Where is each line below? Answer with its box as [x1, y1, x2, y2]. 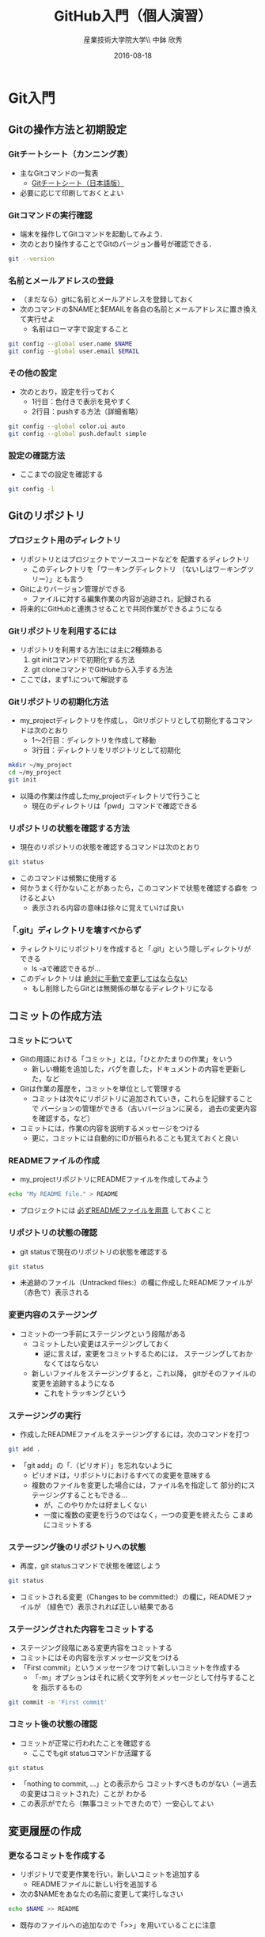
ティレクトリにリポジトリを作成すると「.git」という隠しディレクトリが [19, 944, 252, 954]
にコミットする [43, 1519, 93, 1529]
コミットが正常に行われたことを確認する [19, 1738, 152, 1748]
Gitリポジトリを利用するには [8, 626, 117, 637]
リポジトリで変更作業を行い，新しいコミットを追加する [19, 1870, 200, 1879]
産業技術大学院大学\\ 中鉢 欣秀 [83, 35, 183, 44]
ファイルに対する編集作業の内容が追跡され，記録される [31, 594, 212, 603]
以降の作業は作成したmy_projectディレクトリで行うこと [19, 791, 201, 800]
